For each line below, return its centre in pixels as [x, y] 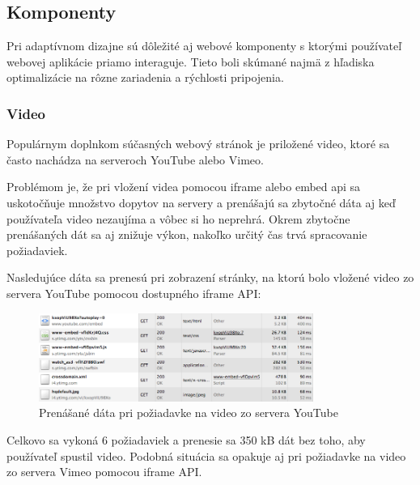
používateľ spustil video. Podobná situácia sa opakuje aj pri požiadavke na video [206, 455]
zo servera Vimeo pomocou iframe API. [104, 472]
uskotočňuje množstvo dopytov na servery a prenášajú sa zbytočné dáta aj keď [201, 202]
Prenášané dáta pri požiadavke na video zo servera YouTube [189, 413]
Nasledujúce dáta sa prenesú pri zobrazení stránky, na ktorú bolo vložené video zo [210, 277]
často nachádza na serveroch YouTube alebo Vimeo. [135, 159]
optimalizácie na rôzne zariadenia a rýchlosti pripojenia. [145, 77]
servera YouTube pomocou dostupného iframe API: [134, 293]
